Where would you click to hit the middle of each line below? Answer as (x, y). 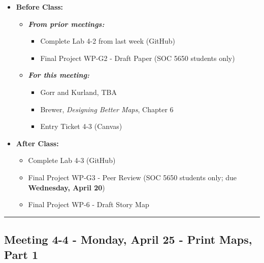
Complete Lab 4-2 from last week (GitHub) (108, 41)
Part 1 (21, 254)
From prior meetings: (66, 24)
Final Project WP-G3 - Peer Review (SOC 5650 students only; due (133, 177)
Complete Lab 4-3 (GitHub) (72, 160)
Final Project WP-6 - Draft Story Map (89, 204)
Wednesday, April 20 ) (67, 187)
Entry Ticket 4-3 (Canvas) (81, 126)
